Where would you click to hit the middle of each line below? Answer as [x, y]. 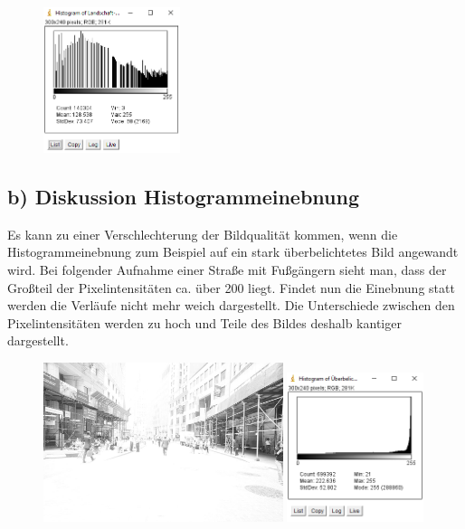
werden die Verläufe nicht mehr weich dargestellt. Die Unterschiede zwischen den [231, 305]
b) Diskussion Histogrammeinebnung [184, 196]
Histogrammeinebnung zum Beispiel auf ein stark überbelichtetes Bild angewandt [233, 252]
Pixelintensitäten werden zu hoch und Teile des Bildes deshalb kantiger [204, 322]
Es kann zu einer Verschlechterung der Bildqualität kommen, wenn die [203, 234]
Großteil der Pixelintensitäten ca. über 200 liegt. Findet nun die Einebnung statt [231, 287]
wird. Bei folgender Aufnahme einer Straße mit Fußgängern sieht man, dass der [227, 269]
